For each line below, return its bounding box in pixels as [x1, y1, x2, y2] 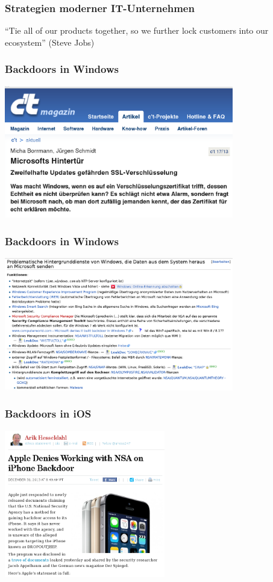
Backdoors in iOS [5, 406, 92, 421]
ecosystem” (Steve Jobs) [5, 36, 95, 48]
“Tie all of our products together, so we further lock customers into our [5, 24, 269, 37]
